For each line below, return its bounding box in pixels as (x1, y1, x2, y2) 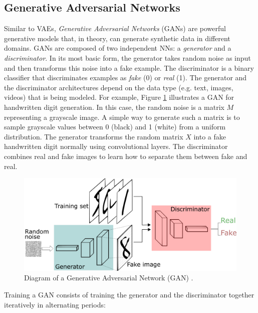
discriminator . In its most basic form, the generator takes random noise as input (4, 52, 251, 63)
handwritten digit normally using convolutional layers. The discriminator (4, 141, 228, 151)
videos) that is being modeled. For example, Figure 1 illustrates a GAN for (4, 92, 234, 102)
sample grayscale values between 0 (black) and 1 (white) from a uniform (4, 121, 226, 132)
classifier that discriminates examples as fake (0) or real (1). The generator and (4, 72, 247, 83)
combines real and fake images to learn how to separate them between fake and (4, 150, 247, 161)
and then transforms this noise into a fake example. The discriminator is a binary (4, 62, 254, 73)
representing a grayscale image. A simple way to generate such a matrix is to (4, 111, 240, 122)
